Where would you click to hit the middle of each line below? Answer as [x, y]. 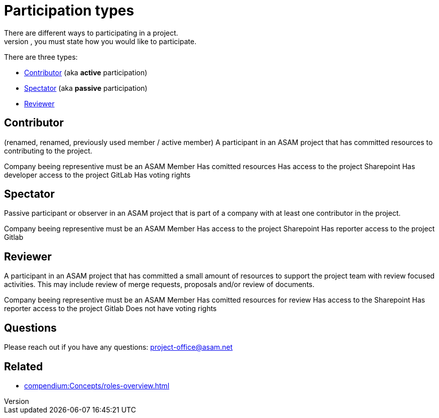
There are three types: [41, 57]
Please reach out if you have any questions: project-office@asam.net [119, 347]
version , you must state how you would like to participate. [100, 41]
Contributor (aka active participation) [86, 72]
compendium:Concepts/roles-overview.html [97, 385]
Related [24, 366]
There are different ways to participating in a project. [91, 33]
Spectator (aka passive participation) [86, 88]
